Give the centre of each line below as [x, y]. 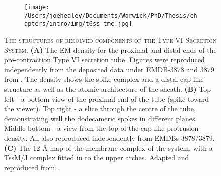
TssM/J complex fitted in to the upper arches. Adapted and [97, 158]
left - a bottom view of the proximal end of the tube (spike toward [106, 99]
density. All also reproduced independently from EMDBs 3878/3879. [109, 138]
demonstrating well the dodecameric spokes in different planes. [101, 118]
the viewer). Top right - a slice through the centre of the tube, [100, 109]
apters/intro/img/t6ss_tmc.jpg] [78, 24]
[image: [37, 7]
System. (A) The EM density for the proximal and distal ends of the [111, 49]
